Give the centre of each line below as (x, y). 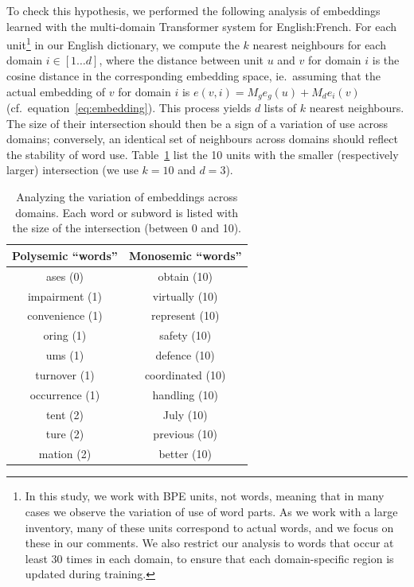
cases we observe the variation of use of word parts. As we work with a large (211, 511)
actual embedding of (56, 91)
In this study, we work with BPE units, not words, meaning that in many (205, 496)
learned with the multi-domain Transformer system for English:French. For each (202, 26)
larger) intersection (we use (72, 170)
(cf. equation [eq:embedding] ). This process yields (129, 108)
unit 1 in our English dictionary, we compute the (123, 43)
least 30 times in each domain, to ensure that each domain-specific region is (209, 558)
